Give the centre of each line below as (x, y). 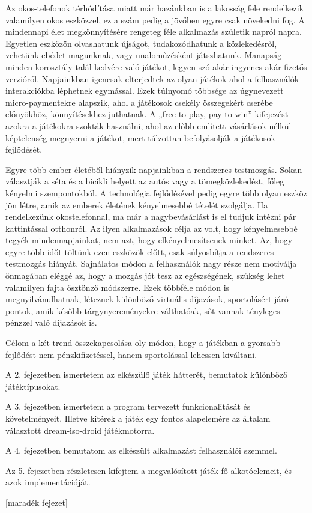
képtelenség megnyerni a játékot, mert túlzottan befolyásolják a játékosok (140, 137)
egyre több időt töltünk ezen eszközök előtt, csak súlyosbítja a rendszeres (140, 251)
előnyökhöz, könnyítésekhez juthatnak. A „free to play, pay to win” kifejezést (147, 114)
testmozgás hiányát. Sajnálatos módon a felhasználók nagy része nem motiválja (151, 263)
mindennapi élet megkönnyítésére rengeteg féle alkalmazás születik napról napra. (154, 32)
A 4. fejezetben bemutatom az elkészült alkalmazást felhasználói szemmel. (141, 450)
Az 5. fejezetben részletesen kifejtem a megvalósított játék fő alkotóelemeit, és (149, 470)
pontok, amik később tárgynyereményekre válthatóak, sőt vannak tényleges (143, 310)
